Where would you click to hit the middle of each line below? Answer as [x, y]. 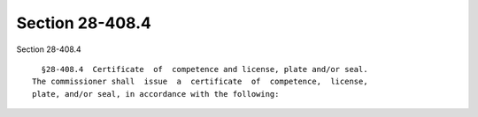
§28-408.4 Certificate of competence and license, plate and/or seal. [204, 69]
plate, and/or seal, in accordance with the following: [156, 94]
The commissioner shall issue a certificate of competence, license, [200, 82]
